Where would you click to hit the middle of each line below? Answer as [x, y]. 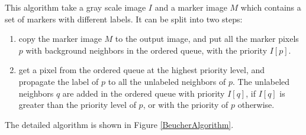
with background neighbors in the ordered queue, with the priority [146, 50]
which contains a [271, 7]
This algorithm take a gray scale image [75, 7]
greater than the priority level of [77, 105]
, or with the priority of [186, 105]
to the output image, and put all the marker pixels [207, 39]
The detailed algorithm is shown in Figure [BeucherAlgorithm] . [119, 124]
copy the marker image [60, 39]
